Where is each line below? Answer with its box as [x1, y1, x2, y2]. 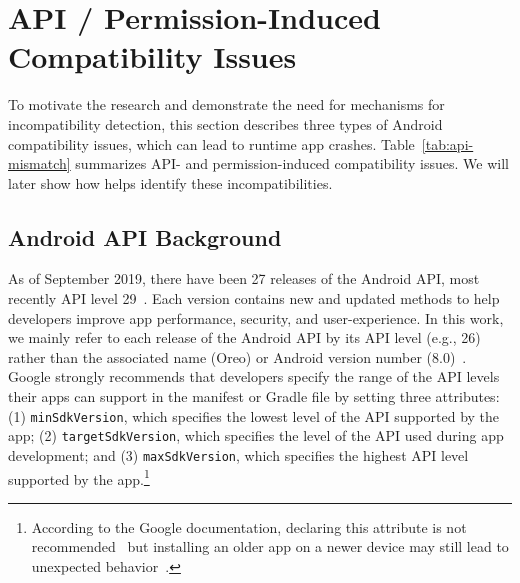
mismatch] [8, 153, 71, 174]
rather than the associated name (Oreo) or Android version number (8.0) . [8, 346, 467, 367]
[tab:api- [421, 133, 474, 154]
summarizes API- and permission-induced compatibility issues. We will [75, 153, 509, 174]
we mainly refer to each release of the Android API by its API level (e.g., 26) [8, 327, 481, 348]
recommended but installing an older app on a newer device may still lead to [31, 536, 509, 557]
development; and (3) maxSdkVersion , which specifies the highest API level [8, 444, 469, 465]
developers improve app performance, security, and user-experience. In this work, [8, 307, 504, 328]
